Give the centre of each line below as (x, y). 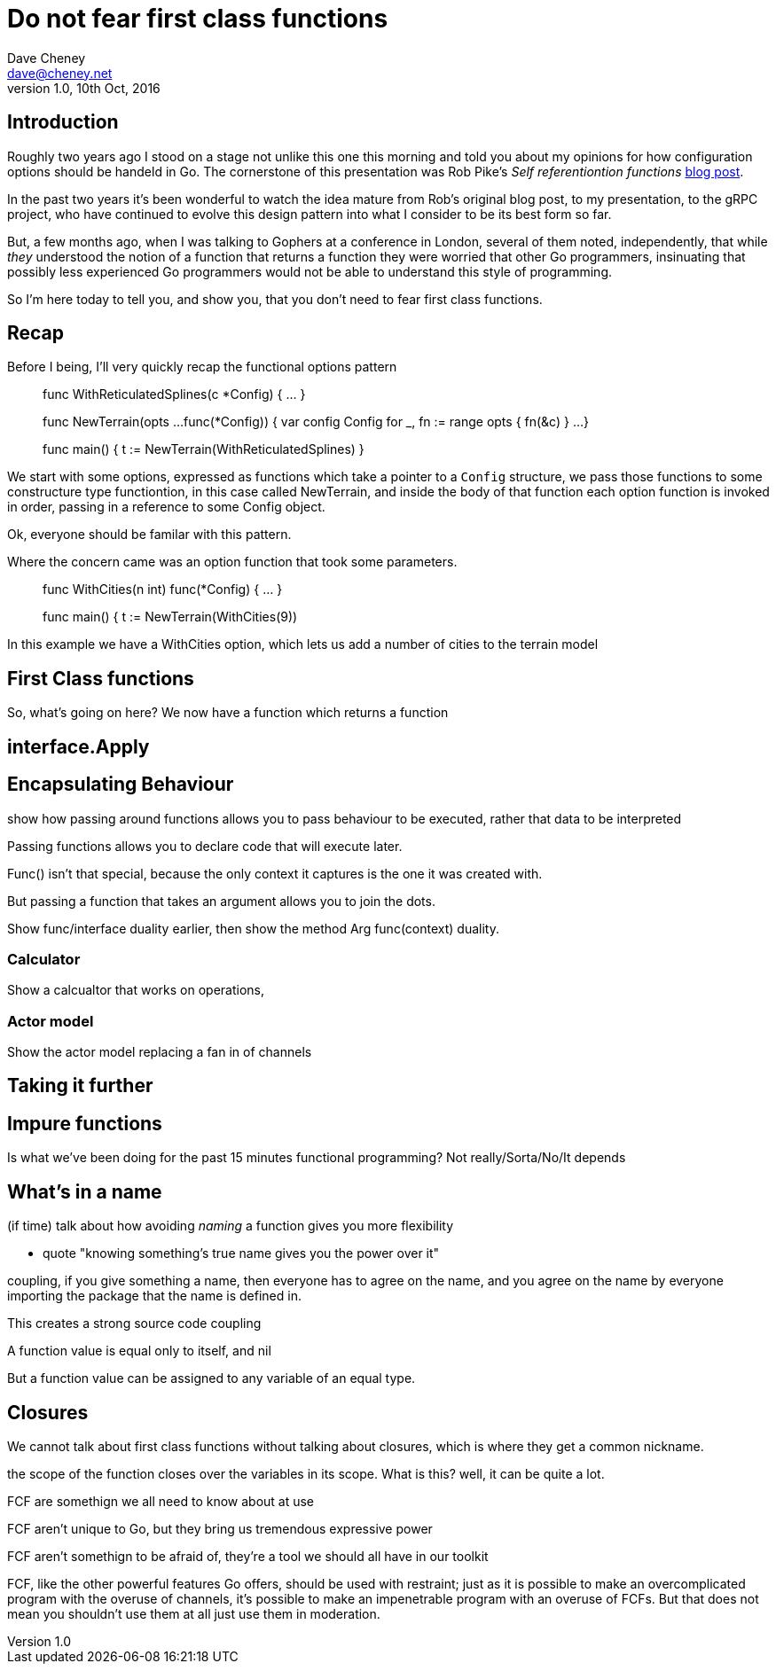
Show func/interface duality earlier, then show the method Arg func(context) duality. (253, 928)
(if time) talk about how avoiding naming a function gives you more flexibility (231, 1226)
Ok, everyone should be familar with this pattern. (149, 535)
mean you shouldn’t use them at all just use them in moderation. (194, 1614)
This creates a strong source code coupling (134, 1324)
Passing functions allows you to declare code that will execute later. (205, 846)
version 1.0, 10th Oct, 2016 (84, 88)
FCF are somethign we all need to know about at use (161, 1501)
